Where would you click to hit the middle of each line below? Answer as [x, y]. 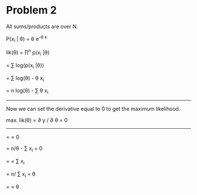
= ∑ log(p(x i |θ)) [25, 66]
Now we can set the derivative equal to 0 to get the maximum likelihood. [93, 109]
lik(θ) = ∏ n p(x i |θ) [28, 53]
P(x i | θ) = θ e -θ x [27, 39]
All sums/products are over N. [42, 26]
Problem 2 [31, 10]
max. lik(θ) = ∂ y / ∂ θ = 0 [37, 120]
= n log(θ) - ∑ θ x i [27, 91]
